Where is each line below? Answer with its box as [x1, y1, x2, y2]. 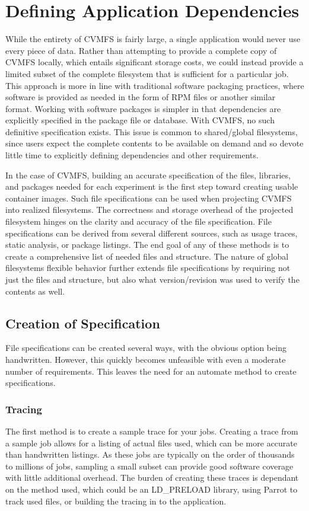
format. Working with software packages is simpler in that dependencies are [5, 102, 281, 114]
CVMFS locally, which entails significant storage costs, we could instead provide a [5, 56, 304, 68]
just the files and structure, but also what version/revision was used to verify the [5, 273, 300, 285]
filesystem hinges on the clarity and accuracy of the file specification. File [5, 215, 272, 228]
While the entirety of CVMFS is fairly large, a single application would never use [5, 33, 301, 45]
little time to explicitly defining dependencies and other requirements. [5, 149, 259, 161]
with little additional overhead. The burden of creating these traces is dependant [5, 471, 299, 484]
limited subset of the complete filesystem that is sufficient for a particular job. [5, 67, 289, 79]
